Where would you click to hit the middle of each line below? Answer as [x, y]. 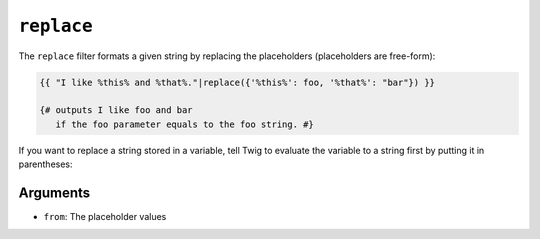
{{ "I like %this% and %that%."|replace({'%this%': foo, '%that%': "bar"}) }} [237, 82]
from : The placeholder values [105, 216]
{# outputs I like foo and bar [116, 110]
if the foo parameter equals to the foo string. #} [184, 124]
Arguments [54, 192]
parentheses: [46, 164]
